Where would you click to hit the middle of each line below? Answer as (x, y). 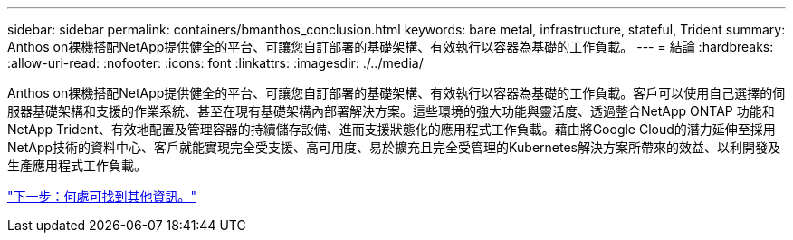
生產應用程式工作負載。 (77, 165)
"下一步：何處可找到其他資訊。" (102, 196)
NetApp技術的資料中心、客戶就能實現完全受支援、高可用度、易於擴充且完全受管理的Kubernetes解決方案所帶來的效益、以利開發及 (394, 147)
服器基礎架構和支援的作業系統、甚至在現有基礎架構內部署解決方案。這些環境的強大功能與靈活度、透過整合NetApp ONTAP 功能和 (391, 111)
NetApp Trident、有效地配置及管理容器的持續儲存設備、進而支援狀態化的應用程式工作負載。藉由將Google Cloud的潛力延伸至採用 (392, 129)
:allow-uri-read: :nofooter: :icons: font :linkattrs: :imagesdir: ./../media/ (215, 63)
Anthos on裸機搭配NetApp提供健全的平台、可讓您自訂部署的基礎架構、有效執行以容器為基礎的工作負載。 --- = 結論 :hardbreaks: (391, 47)
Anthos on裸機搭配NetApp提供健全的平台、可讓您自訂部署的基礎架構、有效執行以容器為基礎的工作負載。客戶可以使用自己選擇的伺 (396, 93)
